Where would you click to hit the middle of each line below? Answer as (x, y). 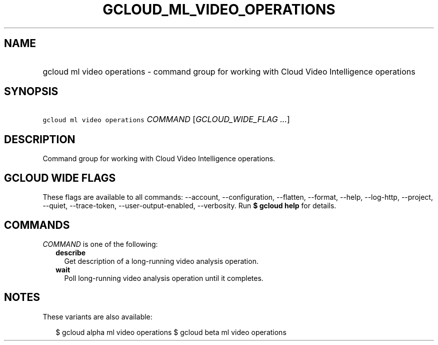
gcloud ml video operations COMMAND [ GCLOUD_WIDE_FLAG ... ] (166, 119)
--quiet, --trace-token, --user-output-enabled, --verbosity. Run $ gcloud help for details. (189, 206)
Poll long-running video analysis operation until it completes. (164, 278)
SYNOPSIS (31, 92)
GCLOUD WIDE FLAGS (60, 178)
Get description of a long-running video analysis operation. (161, 261)
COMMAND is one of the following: (100, 244)
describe (71, 252)
